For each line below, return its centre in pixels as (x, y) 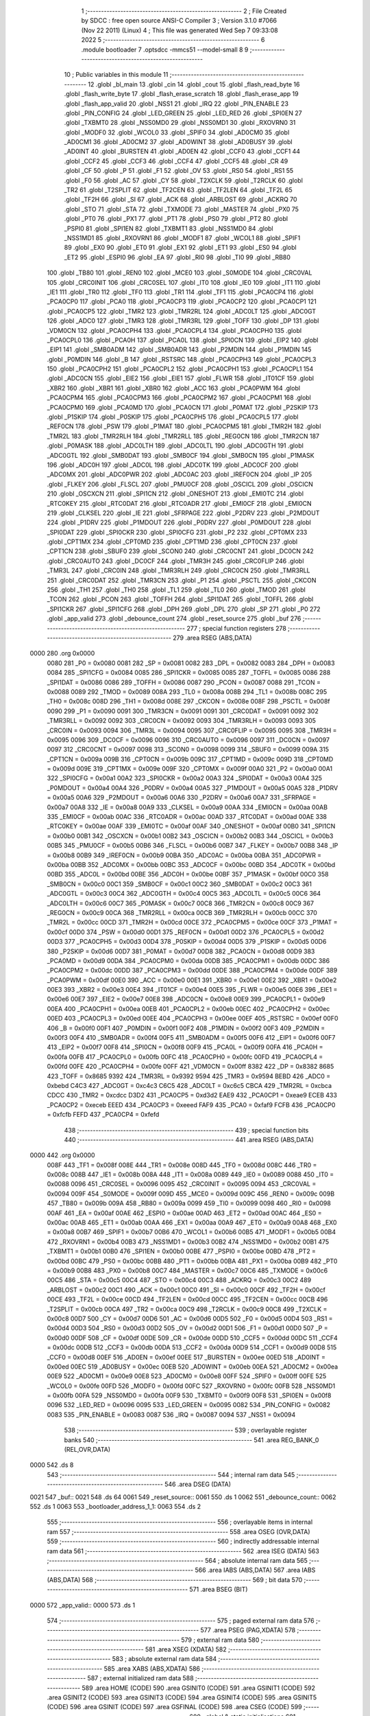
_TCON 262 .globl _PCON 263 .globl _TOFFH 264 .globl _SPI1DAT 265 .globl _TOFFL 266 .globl (180, 599)
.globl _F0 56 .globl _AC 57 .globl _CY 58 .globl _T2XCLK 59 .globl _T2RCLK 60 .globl (183, 180)
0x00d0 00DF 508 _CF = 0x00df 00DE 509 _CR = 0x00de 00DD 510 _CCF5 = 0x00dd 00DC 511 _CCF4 (193, 1338)
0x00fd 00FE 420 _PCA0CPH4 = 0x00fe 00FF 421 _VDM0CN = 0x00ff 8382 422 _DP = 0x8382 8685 (190, 1067)
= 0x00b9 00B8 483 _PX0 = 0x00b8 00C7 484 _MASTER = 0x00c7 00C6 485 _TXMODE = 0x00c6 (187, 1271)
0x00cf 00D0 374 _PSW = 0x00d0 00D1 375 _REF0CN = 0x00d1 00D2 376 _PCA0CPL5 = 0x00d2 (186, 932)
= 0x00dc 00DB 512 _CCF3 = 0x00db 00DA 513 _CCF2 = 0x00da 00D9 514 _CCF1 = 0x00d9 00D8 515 (192, 1347)
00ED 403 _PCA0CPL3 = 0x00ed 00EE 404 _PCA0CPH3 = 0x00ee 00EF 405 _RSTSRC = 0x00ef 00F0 (193, 1019)
